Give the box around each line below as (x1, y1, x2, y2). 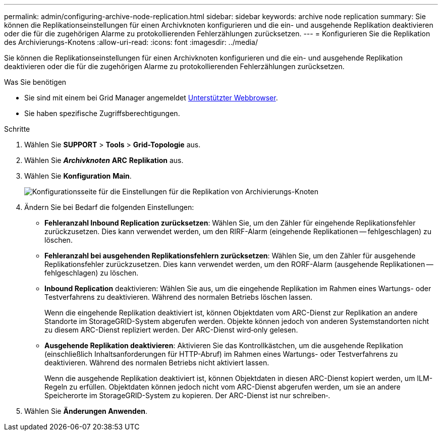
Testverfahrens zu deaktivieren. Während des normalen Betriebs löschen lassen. (44, 293, 313, 301)
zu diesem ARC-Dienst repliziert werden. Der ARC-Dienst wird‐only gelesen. (44, 325, 298, 334)
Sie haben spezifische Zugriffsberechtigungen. (24, 109, 180, 118)
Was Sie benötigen (4, 78, 67, 86)
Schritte (4, 125, 30, 133)
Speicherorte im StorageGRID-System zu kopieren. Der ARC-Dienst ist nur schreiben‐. (44, 391, 330, 400)
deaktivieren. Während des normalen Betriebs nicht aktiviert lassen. (44, 358, 269, 367)
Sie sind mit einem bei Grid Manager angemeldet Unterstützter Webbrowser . (24, 93, 278, 102)
